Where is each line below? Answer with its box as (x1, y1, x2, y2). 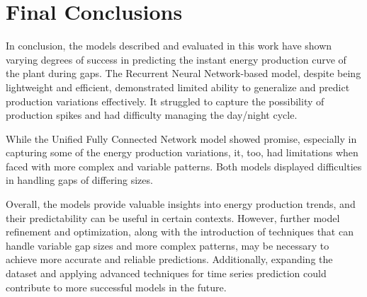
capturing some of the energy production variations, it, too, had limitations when (6, 145, 358, 160)
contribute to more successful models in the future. (6, 279, 227, 294)
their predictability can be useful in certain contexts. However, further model (6, 210, 340, 225)
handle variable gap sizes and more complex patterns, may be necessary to (6, 238, 329, 252)
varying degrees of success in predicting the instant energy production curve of (6, 52, 346, 66)
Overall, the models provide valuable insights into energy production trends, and (6, 197, 356, 211)
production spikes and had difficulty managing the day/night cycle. (6, 107, 298, 122)
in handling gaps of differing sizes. (6, 173, 153, 187)
